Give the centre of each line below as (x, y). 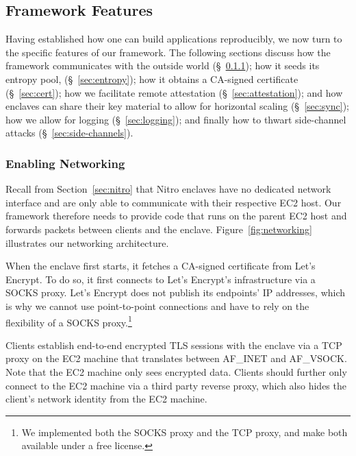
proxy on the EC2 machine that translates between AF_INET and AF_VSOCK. (176, 358)
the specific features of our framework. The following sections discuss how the (168, 52)
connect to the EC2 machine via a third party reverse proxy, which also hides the (176, 385)
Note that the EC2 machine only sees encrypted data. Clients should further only (176, 371)
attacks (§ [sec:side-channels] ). (69, 133)
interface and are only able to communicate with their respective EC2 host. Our (174, 202)
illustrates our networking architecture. (87, 242)
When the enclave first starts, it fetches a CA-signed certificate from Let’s (161, 266)
